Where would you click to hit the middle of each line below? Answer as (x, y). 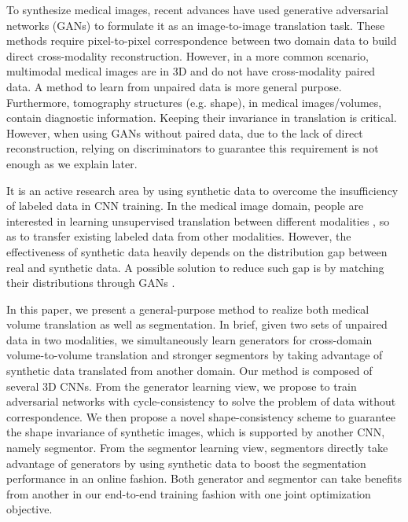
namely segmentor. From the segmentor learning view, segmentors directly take (197, 448)
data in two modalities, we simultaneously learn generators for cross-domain (189, 339)
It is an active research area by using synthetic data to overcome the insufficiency (202, 190)
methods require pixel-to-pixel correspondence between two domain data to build (202, 40)
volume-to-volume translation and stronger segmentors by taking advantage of (195, 355)
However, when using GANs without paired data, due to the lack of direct (185, 132)
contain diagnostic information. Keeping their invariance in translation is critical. (202, 118)
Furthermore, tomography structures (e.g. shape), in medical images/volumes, (194, 102)
